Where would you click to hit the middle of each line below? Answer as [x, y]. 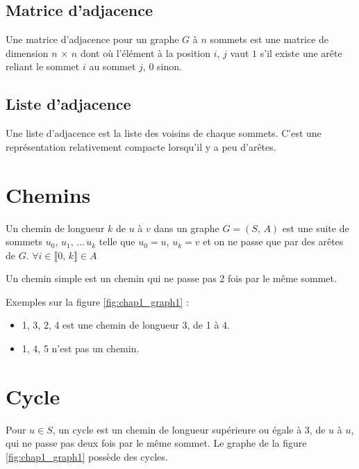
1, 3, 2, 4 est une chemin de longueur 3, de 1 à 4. [126, 325]
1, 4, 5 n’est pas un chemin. [81, 348]
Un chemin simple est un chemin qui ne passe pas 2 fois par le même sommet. [171, 278]
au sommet [112, 66]
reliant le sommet [43, 66]
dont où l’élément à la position [145, 52]
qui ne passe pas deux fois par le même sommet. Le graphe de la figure [156, 443]
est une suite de [316, 228]
